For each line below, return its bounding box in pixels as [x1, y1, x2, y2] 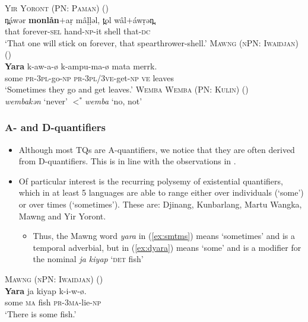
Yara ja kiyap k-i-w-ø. [5, 284, 87, 297]
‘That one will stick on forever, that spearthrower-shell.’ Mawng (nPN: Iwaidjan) [5, 36, 299, 49]
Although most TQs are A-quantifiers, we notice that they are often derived [18, 143, 295, 155]
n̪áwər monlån [5, 13, 59, 25]
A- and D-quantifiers [5, 120, 106, 135]
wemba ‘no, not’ [84, 94, 142, 107]
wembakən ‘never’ [5, 94, 68, 107]
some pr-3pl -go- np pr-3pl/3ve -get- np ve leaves [5, 71, 174, 84]
